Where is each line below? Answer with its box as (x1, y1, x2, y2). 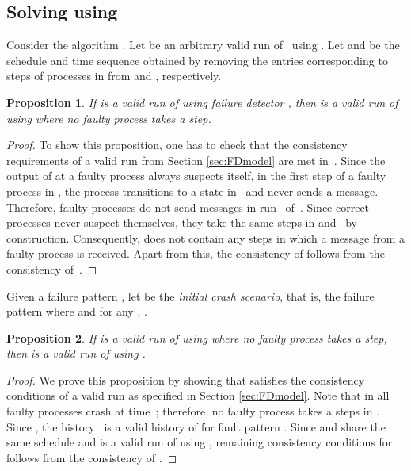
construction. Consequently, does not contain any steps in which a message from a (6, 229, 405, 246)
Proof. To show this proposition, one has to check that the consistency (6, 136, 348, 153)
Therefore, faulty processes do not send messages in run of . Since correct (6, 198, 370, 215)
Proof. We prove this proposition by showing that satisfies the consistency (6, 371, 365, 388)
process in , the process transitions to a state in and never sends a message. (6, 182, 379, 199)
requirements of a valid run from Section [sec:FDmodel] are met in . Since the (6, 151, 386, 168)
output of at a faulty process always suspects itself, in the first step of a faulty (6, 167, 386, 184)
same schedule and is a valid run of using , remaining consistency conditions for (6, 434, 393, 450)
